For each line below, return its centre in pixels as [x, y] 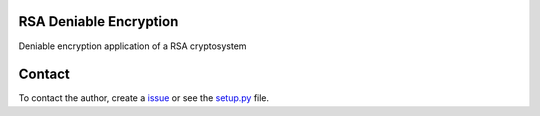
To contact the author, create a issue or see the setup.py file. [144, 98]
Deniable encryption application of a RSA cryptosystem [132, 46]
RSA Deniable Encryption [98, 21]
